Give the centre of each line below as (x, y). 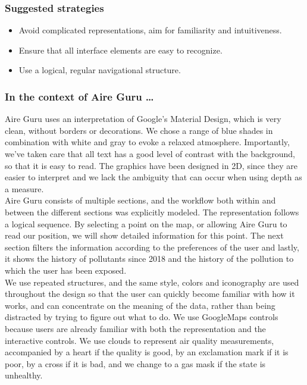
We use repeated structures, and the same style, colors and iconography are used (152, 282)
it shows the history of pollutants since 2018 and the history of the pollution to (149, 259)
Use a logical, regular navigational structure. (100, 70)
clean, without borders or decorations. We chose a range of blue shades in (139, 130)
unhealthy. (24, 375)
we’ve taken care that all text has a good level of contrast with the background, (150, 154)
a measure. (24, 188)
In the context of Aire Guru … (79, 96)
